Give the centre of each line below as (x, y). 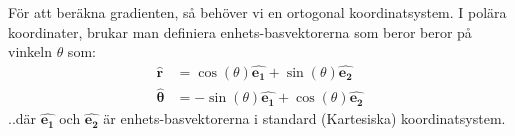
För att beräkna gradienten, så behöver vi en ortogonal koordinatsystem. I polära (257, 12)
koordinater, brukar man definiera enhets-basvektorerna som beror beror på (240, 31)
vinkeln (30, 51)
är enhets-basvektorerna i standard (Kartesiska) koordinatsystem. (304, 118)
